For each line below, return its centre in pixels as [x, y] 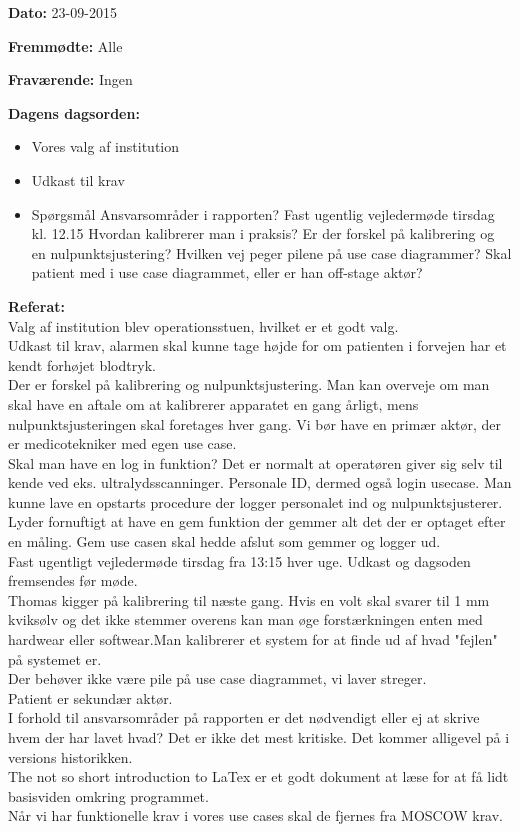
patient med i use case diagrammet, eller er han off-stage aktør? [227, 272]
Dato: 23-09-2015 [62, 12]
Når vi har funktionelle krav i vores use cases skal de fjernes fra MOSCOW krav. [256, 815]
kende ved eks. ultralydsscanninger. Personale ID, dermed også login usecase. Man [260, 482]
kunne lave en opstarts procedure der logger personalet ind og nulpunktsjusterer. [255, 501]
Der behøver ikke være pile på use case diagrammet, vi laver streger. [217, 678]
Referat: [36, 305]
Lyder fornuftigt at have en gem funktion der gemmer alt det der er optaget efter [257, 521]
